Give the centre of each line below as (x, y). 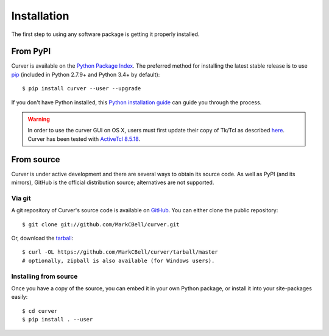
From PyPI (31, 52)
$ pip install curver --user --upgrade (82, 89)
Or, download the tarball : (42, 238)
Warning (39, 120)
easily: (19, 297)
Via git (21, 198)
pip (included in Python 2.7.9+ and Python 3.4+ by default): (86, 74)
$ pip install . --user (58, 320)
